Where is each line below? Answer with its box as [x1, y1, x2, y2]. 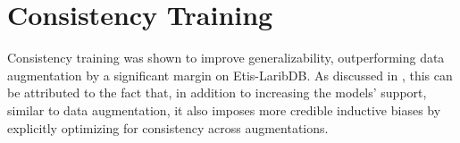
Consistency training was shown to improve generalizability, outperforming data [7, 48, 445, 67]
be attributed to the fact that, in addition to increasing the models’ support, [7, 83, 427, 102]
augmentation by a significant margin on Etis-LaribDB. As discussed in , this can [7, 65, 453, 84]
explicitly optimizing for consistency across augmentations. [7, 118, 329, 137]
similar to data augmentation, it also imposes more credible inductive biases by [7, 100, 441, 119]
